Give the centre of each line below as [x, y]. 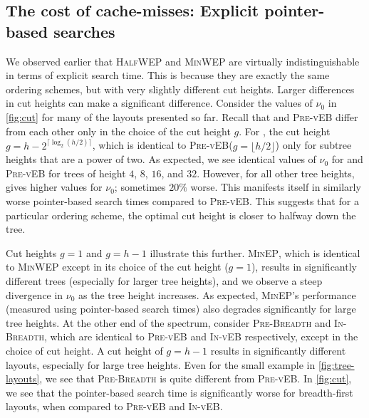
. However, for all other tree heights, [276, 173]
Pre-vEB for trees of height [66, 173]
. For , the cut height [285, 131]
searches [84, 31]
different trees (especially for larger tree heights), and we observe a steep [164, 280]
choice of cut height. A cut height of [84, 350]
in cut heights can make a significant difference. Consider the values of [159, 103]
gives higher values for [54, 187]
